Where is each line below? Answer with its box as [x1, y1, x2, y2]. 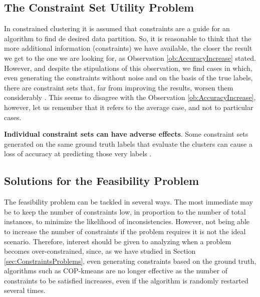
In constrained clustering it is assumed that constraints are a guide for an [4, 23, 230, 34]
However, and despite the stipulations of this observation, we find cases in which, [4, 62, 252, 73]
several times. [4, 285, 46, 295]
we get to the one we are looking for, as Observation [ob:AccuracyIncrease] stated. [4, 52, 256, 63]
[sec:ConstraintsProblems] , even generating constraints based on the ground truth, [4, 255, 256, 266]
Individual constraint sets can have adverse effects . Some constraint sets [4, 129, 248, 139]
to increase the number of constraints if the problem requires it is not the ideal [4, 226, 246, 236]
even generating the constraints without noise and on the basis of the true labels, [4, 72, 253, 83]
